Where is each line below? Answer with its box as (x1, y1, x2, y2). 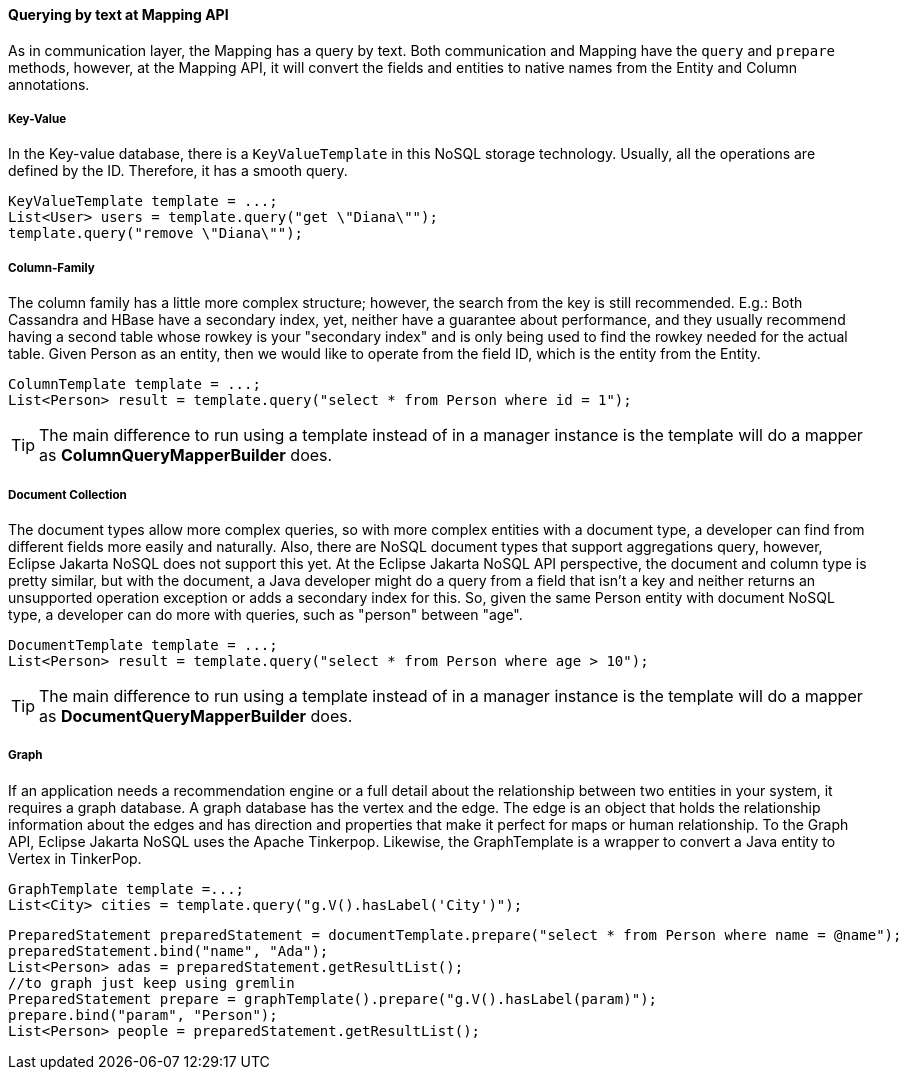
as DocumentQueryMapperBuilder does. (39, 705, 353, 726)
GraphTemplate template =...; (8, 880, 245, 897)
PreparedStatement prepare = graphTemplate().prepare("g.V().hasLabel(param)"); (8, 990, 658, 1007)
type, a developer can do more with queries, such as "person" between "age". (8, 605, 523, 623)
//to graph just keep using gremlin (8, 974, 295, 991)
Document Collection (8, 487, 127, 502)
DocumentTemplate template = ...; (8, 636, 278, 653)
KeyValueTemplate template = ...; (8, 193, 278, 210)
